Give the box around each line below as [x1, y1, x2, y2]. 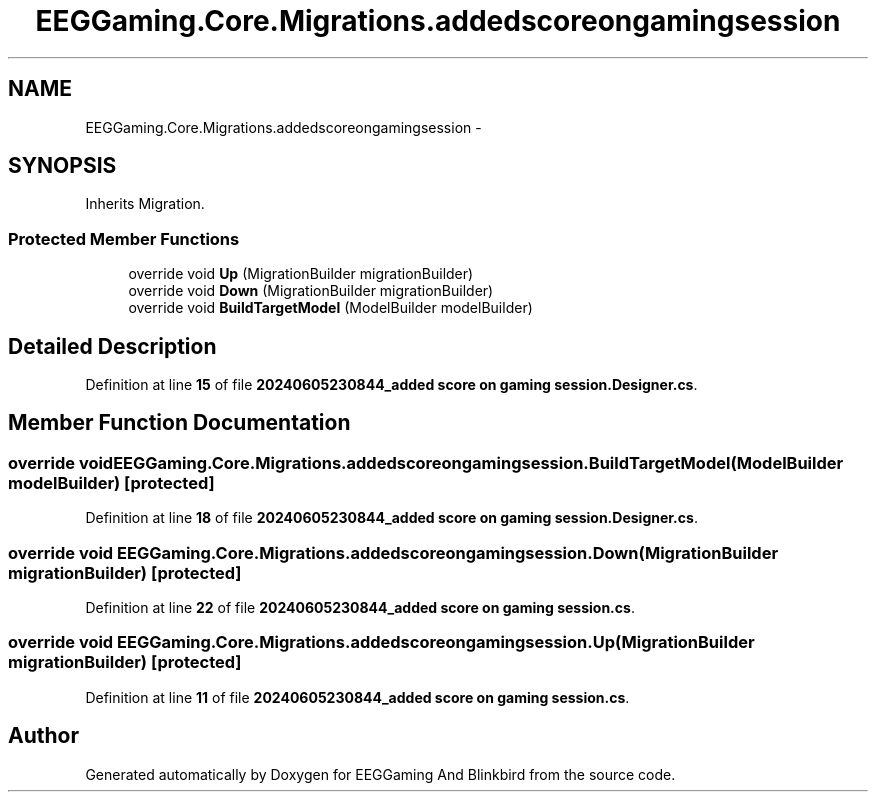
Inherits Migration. [85, 195, 205, 213]
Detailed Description [8, 333, 217, 359]
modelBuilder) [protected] [8, 472, 215, 493]
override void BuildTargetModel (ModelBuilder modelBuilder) [128, 299, 533, 317]
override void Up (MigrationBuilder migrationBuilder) [128, 265, 474, 283]
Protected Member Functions [8, 228, 240, 249]
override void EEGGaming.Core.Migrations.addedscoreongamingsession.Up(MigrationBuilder [8, 632, 755, 653]
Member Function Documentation [8, 410, 351, 436]
